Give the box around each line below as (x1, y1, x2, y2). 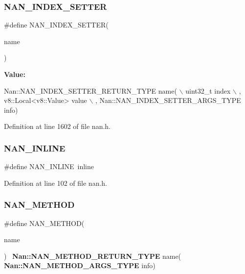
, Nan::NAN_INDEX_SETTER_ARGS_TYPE (95, 95, 241, 105)
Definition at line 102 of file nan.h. (4, 177, 108, 188)
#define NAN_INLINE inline (4, 161, 94, 172)
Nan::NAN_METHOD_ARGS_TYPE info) (4, 260, 156, 271)
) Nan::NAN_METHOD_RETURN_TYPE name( (4, 250, 181, 261)
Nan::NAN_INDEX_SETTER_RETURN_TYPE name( (4, 85, 177, 96)
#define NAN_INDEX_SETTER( (4, 20, 109, 30)
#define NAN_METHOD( (4, 218, 85, 228)
